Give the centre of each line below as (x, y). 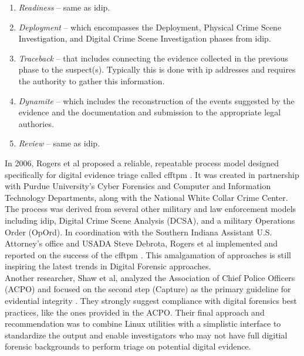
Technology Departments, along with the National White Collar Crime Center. (146, 197)
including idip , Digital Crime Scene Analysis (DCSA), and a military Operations (150, 220)
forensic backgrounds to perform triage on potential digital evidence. (128, 346)
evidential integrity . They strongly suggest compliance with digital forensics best (151, 301)
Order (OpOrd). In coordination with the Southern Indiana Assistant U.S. (139, 232)
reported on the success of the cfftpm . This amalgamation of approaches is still (148, 254)
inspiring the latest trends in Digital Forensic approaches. (108, 266)
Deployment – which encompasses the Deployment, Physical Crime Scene (150, 27)
